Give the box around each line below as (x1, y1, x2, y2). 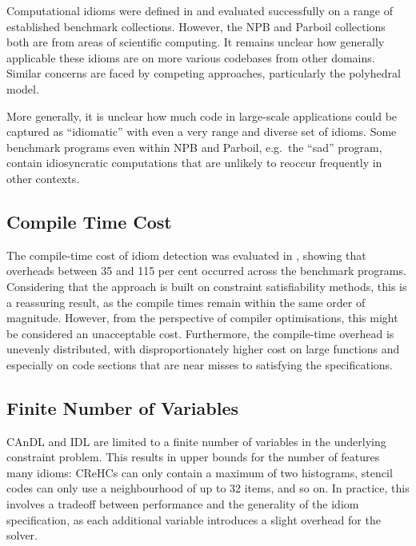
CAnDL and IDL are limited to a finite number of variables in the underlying (6, 432, 386, 449)
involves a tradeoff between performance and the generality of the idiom (6, 496, 359, 512)
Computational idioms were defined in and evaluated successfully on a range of (6, 2, 393, 18)
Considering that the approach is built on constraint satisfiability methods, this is (6, 277, 407, 294)
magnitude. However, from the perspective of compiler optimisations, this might (6, 309, 398, 326)
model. (6, 80, 39, 97)
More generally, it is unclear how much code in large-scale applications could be (6, 107, 398, 124)
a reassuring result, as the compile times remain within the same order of (6, 293, 366, 310)
